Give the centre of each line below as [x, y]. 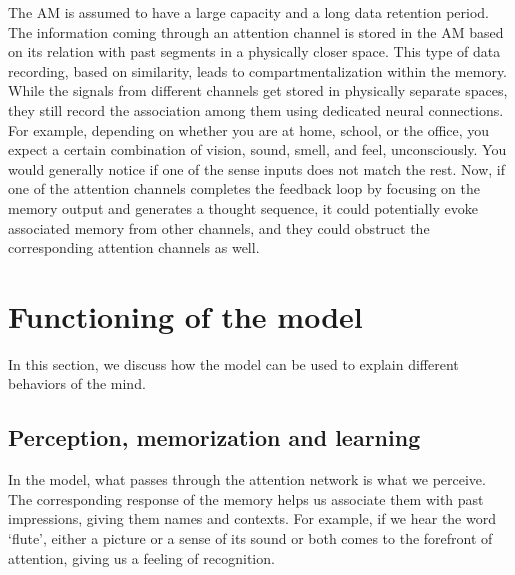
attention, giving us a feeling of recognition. [141, 557]
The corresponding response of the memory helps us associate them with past [246, 498]
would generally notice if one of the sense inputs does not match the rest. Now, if [257, 168]
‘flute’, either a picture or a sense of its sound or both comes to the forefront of [250, 538]
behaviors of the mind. [77, 383]
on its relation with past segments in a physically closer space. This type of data [254, 51]
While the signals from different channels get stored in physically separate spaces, [258, 90]
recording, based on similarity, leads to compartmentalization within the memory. [257, 70]
